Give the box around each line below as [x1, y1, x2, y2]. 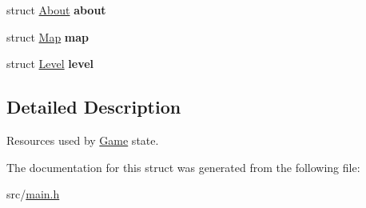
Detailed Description [6, 94, 181, 119]
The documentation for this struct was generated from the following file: [6, 158, 360, 175]
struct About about [6, 2, 106, 18]
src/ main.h [6, 186, 60, 202]
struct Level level [6, 55, 94, 72]
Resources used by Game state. [6, 131, 159, 148]
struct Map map [6, 28, 90, 45]
